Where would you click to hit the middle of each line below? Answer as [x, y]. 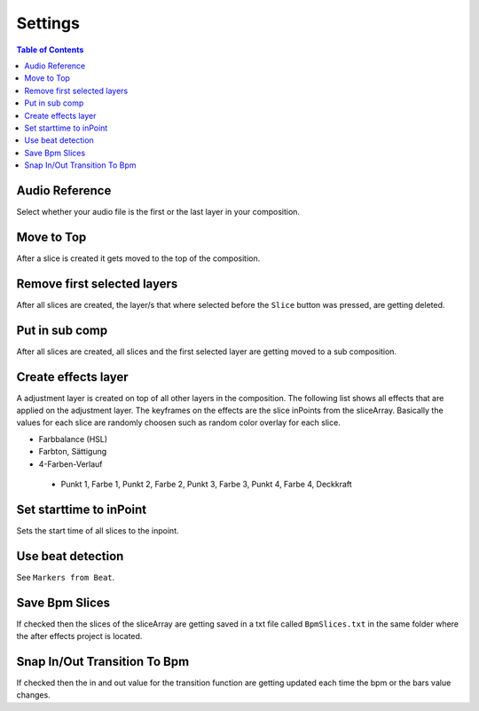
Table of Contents [50, 50]
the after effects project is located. [79, 636]
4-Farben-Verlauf [71, 464]
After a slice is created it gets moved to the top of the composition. [138, 258]
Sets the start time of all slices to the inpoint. [98, 530]
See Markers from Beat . [66, 577]
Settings [48, 23]
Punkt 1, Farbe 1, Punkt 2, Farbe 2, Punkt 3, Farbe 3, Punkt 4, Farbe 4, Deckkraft [206, 484]
